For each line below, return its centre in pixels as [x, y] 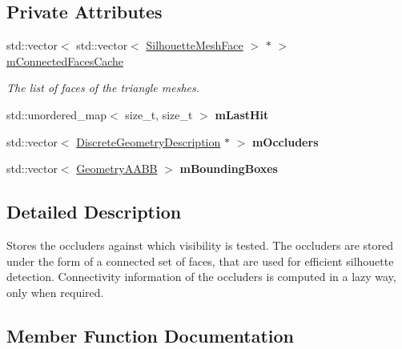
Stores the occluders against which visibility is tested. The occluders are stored [200, 245]
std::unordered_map [57, 114]
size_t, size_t [159, 114]
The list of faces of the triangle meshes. [103, 88]
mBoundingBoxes [229, 168]
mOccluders [285, 141]
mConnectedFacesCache [65, 60]
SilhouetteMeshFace [195, 45]
